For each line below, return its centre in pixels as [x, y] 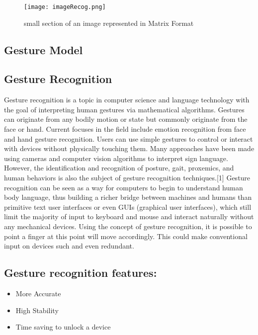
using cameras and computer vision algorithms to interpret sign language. [116, 158]
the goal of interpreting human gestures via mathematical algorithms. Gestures [124, 109]
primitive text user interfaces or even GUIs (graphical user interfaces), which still [128, 207]
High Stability [37, 310]
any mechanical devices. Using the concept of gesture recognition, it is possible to [128, 226]
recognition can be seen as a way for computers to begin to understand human [124, 187]
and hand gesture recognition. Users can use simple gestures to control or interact [129, 138]
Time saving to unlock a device [63, 327]
